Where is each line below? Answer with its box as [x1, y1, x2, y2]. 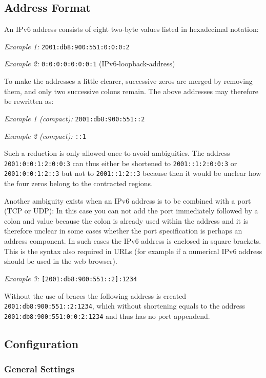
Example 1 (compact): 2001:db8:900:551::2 [4, 113, 145, 123]
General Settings [4, 363, 75, 375]
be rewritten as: [4, 96, 54, 106]
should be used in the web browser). [4, 256, 117, 266]
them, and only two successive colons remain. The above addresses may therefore [4, 85, 259, 96]
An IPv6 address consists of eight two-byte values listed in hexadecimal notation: [4, 24, 259, 34]
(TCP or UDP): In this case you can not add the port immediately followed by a [4, 205, 258, 216]
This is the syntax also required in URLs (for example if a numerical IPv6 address [4, 245, 262, 256]
